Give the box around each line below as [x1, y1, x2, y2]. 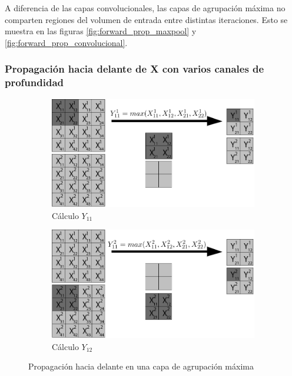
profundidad [5, 75, 64, 90]
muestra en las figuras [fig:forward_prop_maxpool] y [5, 25, 197, 37]
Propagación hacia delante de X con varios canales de [5, 61, 264, 76]
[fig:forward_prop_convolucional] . [5, 36, 128, 48]
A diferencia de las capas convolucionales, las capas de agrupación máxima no [5, 2, 286, 14]
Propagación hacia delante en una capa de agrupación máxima [28, 360, 254, 372]
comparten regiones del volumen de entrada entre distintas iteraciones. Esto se [5, 13, 288, 25]
